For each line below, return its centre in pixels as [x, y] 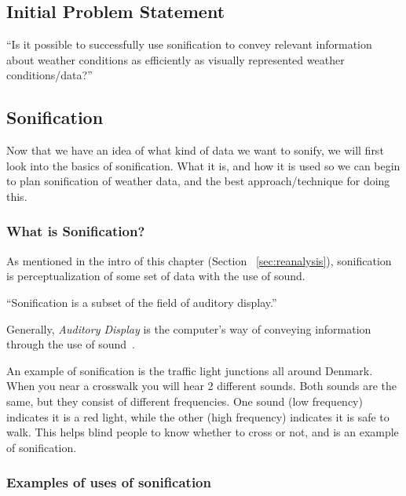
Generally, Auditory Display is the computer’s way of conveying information [189, 328]
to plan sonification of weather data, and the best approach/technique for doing [198, 181]
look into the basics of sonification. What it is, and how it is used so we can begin [203, 165]
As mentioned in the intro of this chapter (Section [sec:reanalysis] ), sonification [199, 260]
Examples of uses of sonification [109, 482]
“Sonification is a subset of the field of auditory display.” [142, 302]
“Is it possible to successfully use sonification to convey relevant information [189, 44]
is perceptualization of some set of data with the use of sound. [156, 276]
